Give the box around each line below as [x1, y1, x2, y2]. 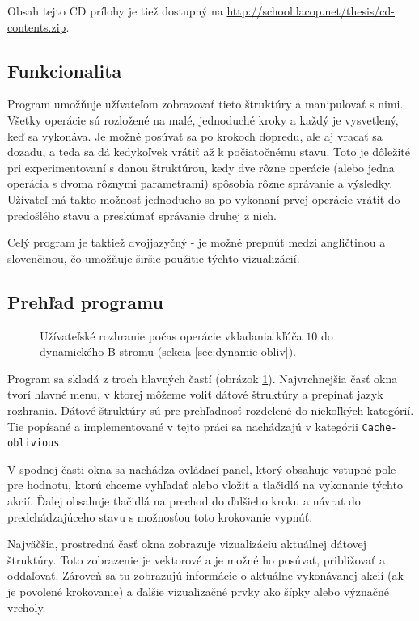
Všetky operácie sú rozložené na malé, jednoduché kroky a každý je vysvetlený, [7, 111, 399, 128]
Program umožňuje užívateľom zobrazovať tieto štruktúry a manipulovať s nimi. [7, 95, 404, 112]
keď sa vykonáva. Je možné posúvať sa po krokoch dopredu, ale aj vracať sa [7, 127, 383, 144]
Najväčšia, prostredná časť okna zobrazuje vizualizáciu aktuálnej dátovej [7, 535, 367, 552]
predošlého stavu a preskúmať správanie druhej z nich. [7, 206, 277, 223]
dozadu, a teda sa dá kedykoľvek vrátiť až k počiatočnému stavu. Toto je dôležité [7, 143, 410, 160]
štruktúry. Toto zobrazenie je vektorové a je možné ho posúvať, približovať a [7, 551, 386, 568]
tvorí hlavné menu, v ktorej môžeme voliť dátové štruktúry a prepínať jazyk [7, 386, 383, 403]
